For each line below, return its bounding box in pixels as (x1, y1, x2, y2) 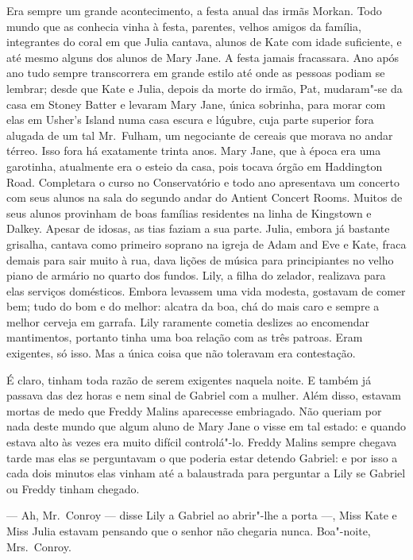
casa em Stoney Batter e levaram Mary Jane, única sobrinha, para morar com (6, 95, 386, 112)
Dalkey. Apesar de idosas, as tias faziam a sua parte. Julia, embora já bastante (6, 220, 390, 237)
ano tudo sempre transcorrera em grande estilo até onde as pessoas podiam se (6, 64, 385, 81)
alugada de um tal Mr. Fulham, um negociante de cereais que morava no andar (6, 126, 393, 143)
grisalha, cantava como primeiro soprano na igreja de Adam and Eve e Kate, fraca (6, 235, 407, 252)
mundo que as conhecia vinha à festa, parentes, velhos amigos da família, (6, 17, 361, 34)
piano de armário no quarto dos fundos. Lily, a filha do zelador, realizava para (6, 267, 386, 284)
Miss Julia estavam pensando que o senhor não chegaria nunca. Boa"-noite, (6, 523, 371, 539)
